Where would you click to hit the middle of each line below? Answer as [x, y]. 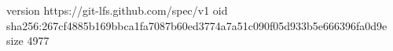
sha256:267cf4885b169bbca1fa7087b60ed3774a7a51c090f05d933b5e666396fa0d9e [197, 25]
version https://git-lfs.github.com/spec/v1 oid [117, 10]
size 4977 [28, 41]
